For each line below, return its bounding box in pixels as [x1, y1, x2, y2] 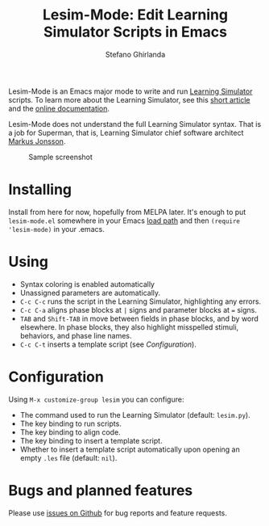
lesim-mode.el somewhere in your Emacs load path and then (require [8, 216, 240, 225]
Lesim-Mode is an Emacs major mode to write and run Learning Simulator [8, 86, 253, 96]
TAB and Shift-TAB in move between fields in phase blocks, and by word [19, 313, 259, 323]
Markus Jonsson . [8, 136, 66, 146]
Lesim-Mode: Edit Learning [43, 6, 228, 24]
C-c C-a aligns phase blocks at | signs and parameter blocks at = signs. [19, 305, 258, 314]
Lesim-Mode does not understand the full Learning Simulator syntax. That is [8, 119, 262, 128]
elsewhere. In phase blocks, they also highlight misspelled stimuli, [19, 322, 239, 332]
